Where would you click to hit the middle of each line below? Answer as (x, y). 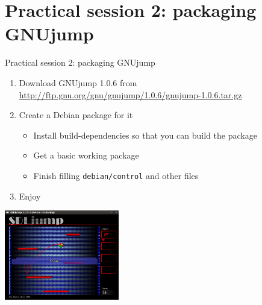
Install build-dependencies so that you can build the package (145, 135)
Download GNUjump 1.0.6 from (78, 82)
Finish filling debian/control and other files (116, 175)
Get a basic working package (86, 155)
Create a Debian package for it (76, 115)
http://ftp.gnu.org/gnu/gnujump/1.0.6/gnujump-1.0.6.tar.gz (130, 94)
